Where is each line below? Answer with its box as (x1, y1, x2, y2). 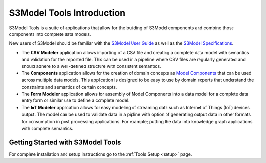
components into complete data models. (9, 31, 91, 37)
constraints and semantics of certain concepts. (21, 84, 117, 90)
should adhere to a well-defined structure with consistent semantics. (21, 63, 161, 69)
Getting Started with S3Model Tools (9, 138, 121, 146)
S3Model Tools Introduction (9, 7, 126, 18)
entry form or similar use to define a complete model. (21, 98, 130, 103)
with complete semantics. (21, 126, 74, 131)
